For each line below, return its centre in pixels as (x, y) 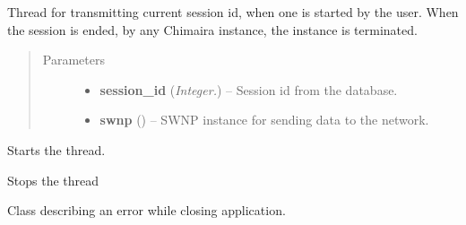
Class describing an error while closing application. (147, 210)
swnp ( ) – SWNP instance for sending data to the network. (264, 120)
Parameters (73, 60)
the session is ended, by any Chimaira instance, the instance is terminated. (212, 29)
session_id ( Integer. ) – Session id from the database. (249, 89)
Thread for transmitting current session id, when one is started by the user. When (233, 12)
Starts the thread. (56, 149)
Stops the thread (53, 180)
